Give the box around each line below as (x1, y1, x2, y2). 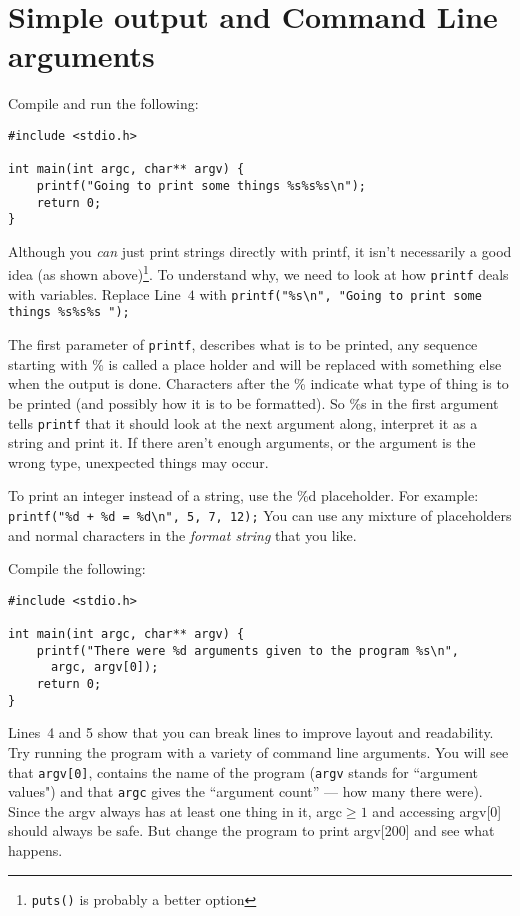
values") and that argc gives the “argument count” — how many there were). (8, 781, 483, 802)
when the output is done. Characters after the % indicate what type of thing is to (8, 373, 509, 394)
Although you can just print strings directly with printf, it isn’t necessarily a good (8, 240, 512, 261)
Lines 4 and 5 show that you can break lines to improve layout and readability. (8, 722, 494, 743)
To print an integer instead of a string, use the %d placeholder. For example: (8, 485, 479, 506)
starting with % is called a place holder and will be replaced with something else (8, 353, 502, 374)
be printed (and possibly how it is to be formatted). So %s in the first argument (8, 392, 499, 413)
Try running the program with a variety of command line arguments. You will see (8, 741, 509, 762)
